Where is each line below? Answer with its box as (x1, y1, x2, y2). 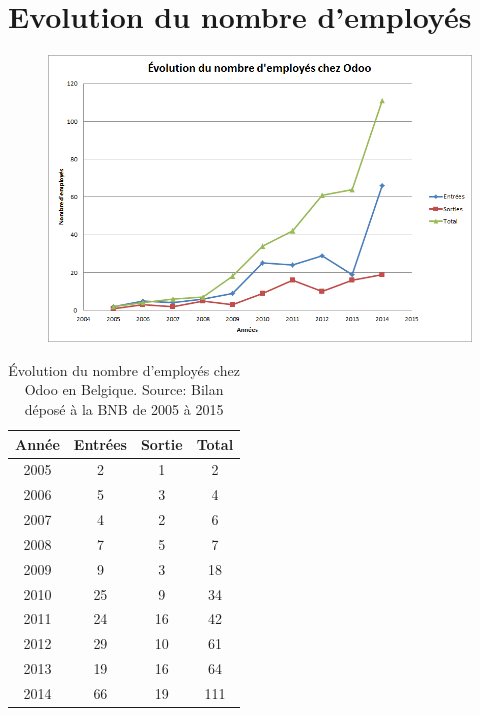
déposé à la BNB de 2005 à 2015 (24, 398, 224, 419)
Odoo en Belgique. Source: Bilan (24, 379, 224, 400)
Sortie (140, 433, 183, 454)
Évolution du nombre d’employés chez (8, 359, 240, 380)
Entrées (73, 433, 127, 454)
